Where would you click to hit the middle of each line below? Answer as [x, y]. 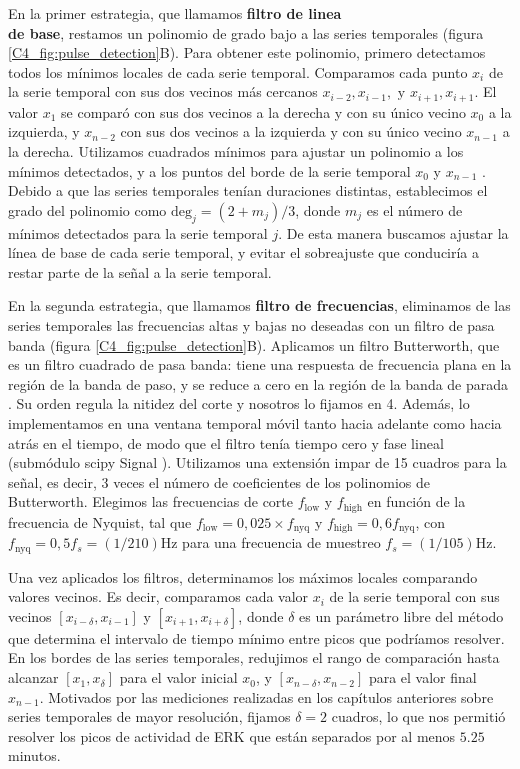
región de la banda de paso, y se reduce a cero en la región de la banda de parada [258, 383]
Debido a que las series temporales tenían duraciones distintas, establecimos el [248, 190]
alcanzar [33, 677]
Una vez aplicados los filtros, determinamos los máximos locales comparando [243, 576]
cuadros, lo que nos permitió [418, 716]
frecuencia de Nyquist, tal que [100, 521]
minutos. [34, 755]
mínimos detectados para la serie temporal [138, 232]
